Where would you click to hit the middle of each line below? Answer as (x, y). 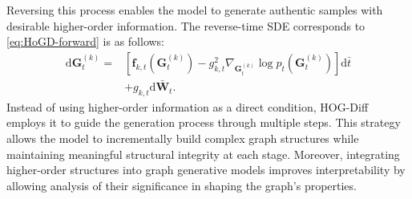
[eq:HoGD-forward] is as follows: (86, 41)
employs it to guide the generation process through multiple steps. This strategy (204, 122)
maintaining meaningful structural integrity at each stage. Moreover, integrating (203, 154)
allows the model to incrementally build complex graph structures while (183, 138)
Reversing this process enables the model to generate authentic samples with (195, 10)
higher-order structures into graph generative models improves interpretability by (206, 170)
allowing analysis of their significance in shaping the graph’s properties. (182, 185)
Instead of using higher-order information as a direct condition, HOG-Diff (188, 106)
